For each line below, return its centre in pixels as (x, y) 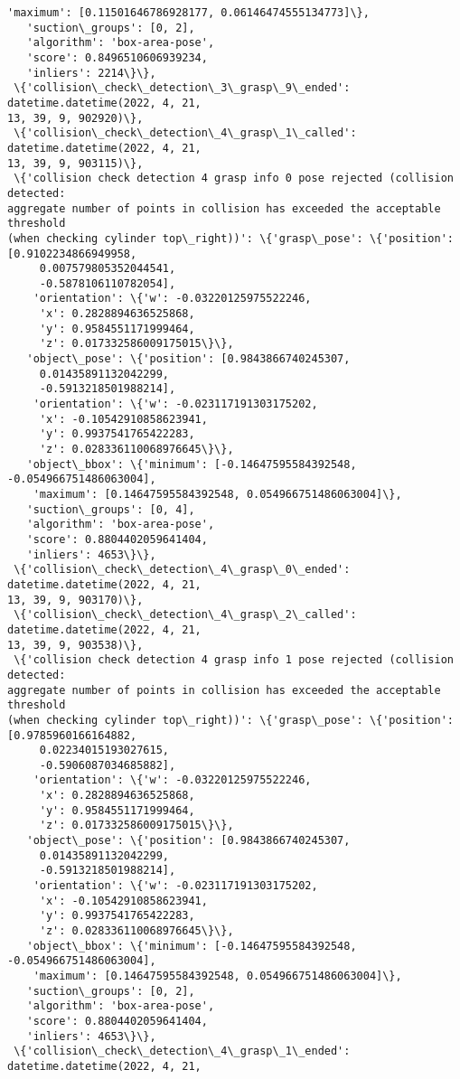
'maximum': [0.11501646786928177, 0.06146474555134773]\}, (188, 13)
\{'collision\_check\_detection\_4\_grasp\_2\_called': (185, 615)
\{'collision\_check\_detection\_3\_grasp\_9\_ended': (182, 88)
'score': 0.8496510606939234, (117, 57)
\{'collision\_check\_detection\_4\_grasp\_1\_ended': (182, 1051)
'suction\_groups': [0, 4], (111, 509)
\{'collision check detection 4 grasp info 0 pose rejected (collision (234, 178)
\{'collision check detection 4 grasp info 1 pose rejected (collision (234, 660)
